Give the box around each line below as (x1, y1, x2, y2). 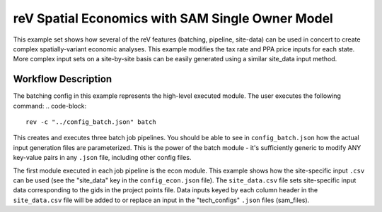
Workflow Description (13, 73, 112, 85)
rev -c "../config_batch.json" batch (25, 118, 157, 126)
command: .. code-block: (13, 101, 87, 110)
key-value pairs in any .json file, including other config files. (13, 154, 192, 162)
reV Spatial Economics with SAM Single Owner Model (13, 11, 334, 26)
